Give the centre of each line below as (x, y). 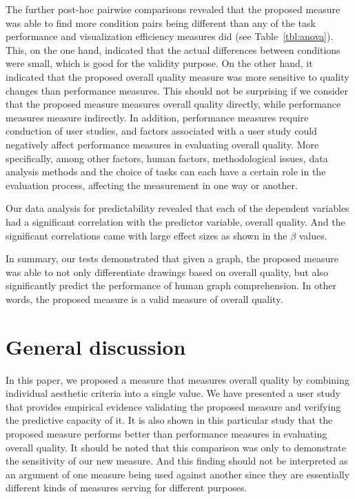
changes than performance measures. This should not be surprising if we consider (177, 90)
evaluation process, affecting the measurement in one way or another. (152, 185)
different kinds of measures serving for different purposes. (126, 488)
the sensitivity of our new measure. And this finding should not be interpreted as (177, 461)
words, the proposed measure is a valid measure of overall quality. (144, 299)
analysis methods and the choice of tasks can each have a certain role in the (166, 172)
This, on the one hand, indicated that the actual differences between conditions (173, 49)
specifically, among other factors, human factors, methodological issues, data (167, 158)
